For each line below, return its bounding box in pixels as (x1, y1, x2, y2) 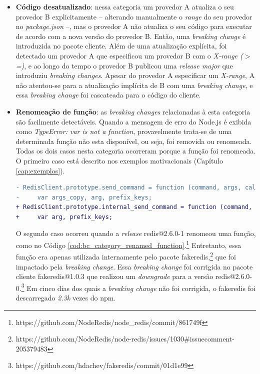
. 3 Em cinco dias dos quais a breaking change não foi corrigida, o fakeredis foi (19, 281, 255, 293)
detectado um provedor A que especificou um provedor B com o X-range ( (15, 50, 243, 60)
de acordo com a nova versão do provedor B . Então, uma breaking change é (15, 30, 246, 41)
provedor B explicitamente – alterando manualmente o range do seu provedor (15, 11, 252, 21)
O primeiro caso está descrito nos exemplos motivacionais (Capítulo (15, 155, 223, 165)
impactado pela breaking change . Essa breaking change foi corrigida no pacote (15, 261, 253, 271)
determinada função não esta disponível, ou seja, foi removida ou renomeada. (15, 135, 252, 146)
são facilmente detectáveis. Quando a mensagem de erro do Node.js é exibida (15, 116, 251, 126)
